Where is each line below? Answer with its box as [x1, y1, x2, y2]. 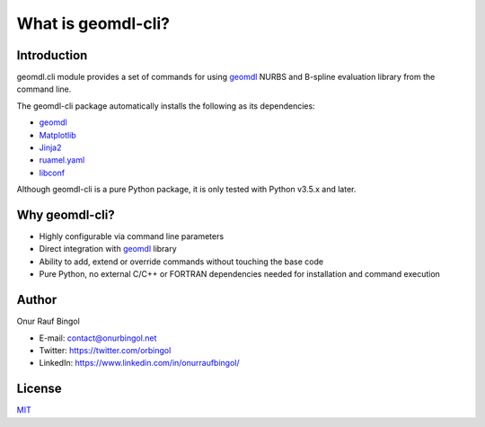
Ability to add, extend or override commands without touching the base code [39, 256, 323, 267]
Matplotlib [39, 129, 76, 140]
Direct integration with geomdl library [39, 244, 177, 254]
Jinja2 [39, 142, 62, 153]
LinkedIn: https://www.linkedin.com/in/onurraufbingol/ [39, 358, 240, 369]
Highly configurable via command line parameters [39, 231, 225, 242]
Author [16, 292, 57, 307]
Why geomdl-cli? [16, 208, 116, 222]
